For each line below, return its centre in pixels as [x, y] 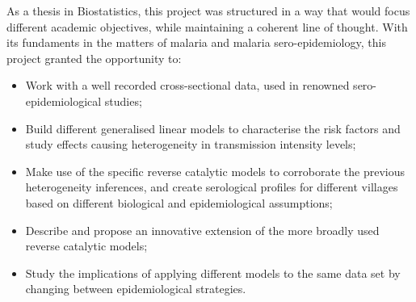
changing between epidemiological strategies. [136, 289]
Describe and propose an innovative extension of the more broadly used [202, 230]
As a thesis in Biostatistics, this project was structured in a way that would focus [208, 10]
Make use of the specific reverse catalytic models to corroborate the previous [215, 171]
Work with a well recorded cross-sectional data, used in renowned [187, 85]
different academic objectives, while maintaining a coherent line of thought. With [207, 26]
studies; [123, 101]
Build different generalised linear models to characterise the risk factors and [213, 128]
